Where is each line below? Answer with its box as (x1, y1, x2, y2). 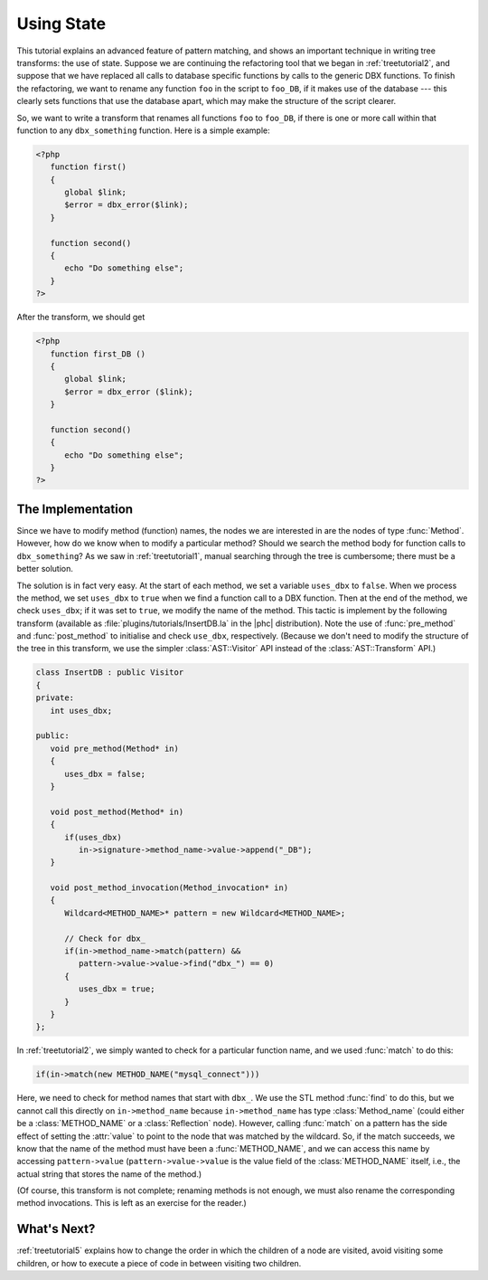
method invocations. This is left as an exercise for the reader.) (16, 1198, 248, 1209)
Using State (16, 14, 107, 33)
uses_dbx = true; (78, 984, 155, 994)
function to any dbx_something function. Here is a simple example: (16, 125, 270, 136)
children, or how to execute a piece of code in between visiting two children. (16, 1257, 302, 1268)
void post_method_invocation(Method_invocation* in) (50, 883, 289, 893)
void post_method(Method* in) (50, 806, 184, 817)
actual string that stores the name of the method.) (16, 1168, 202, 1180)
